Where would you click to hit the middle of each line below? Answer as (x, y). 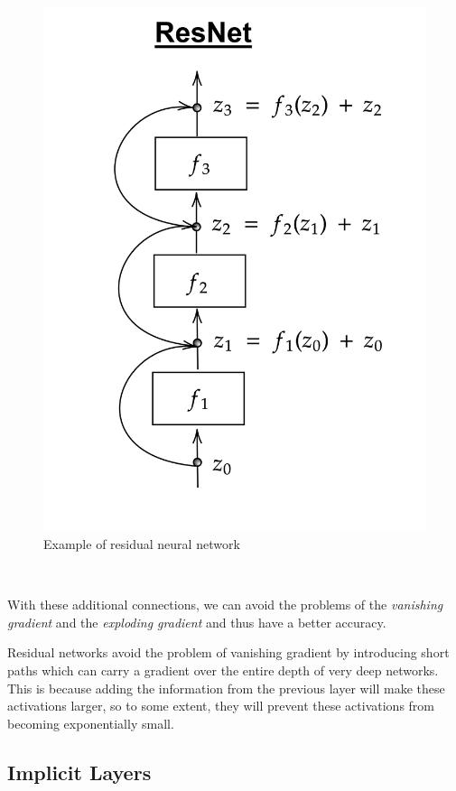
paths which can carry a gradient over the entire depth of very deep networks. (223, 670)
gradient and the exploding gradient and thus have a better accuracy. (197, 622)
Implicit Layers (79, 772)
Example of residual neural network (142, 544)
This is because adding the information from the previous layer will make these (226, 688)
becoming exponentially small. (91, 723)
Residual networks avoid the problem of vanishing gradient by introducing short (228, 652)
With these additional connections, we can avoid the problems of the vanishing (225, 605)
